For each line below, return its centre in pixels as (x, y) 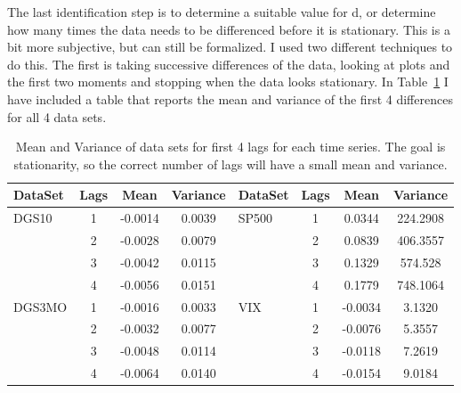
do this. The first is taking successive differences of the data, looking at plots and (229, 64)
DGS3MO (40, 306)
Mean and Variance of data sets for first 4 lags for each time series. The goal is (230, 147)
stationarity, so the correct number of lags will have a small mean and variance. (230, 164)
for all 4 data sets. (57, 116)
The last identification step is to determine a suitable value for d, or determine (222, 12)
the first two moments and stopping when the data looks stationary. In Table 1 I (228, 82)
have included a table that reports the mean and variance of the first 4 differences (230, 98)
